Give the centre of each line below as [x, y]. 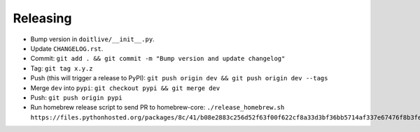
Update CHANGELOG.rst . [67, 48]
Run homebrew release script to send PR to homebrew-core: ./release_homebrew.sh [157, 108]
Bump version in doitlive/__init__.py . [92, 39]
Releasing [42, 18]
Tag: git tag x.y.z [62, 68]
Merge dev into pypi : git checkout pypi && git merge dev [125, 88]
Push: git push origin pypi [76, 97]
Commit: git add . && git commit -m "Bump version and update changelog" [158, 59]
